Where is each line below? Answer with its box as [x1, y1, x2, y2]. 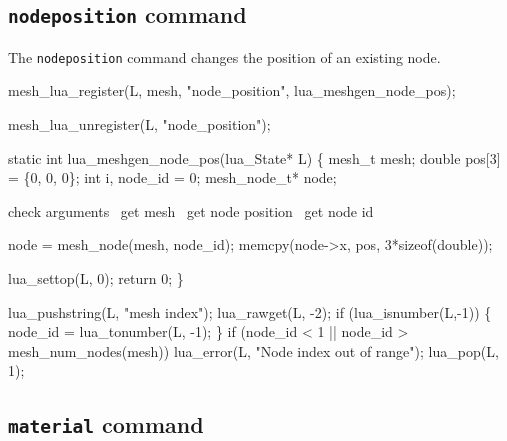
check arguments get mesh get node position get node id [8, 200, 374, 221]
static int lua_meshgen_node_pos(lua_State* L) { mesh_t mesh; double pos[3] [8, 147, 501, 168]
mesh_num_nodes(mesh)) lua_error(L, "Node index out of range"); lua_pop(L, [8, 340, 499, 361]
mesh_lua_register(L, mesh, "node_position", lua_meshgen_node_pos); [8, 80, 456, 101]
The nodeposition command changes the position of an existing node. [8, 46, 441, 67]
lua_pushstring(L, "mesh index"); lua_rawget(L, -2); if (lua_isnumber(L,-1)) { [8, 301, 492, 322]
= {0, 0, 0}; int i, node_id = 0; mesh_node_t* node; [8, 167, 337, 188]
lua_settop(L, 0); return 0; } [8, 268, 184, 288]
